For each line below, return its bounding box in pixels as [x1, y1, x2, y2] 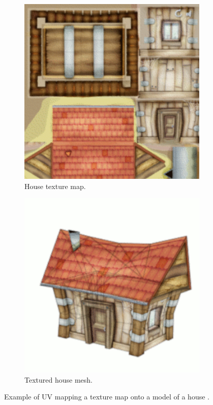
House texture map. [24, 180, 86, 191]
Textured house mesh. [24, 374, 93, 385]
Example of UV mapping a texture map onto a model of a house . [4, 391, 209, 402]
